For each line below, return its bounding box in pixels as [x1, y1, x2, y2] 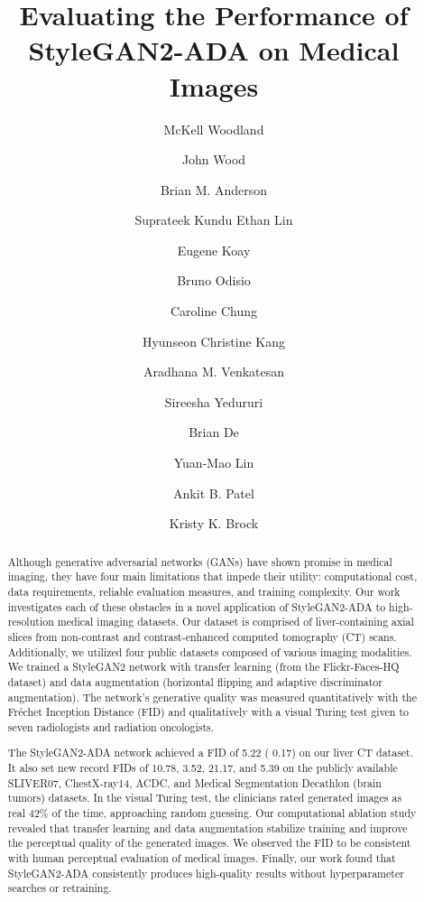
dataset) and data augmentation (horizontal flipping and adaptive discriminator [7, 674, 383, 689]
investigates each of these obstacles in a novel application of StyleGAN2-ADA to [7, 599, 386, 614]
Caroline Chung [170, 302, 258, 321]
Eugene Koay [177, 240, 251, 259]
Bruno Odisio [177, 271, 251, 290]
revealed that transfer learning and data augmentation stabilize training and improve [7, 820, 408, 835]
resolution [7, 614, 54, 629]
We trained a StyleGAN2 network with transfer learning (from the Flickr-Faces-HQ [7, 659, 400, 674]
